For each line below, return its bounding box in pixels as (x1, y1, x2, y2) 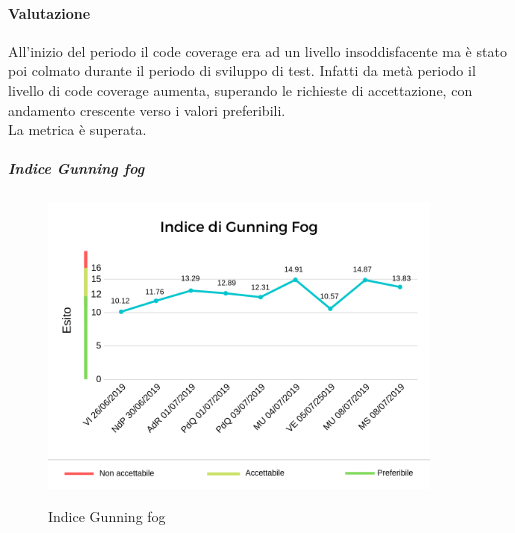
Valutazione (8, 2, 91, 23)
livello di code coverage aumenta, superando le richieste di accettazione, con (8, 79, 473, 100)
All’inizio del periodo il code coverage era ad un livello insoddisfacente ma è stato (8, 40, 507, 61)
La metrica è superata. (8, 119, 147, 140)
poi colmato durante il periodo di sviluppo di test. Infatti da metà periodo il (8, 60, 476, 81)
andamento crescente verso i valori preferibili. (8, 99, 286, 120)
